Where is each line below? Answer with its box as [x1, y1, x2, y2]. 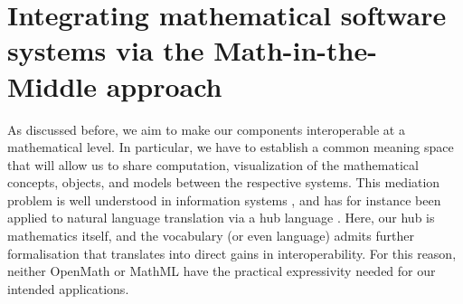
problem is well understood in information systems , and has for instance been [7, 190, 441, 209]
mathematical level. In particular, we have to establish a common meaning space [7, 138, 454, 157]
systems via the [7, 32, 204, 69]
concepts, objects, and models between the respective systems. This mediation [7, 173, 440, 192]
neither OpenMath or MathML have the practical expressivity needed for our [7, 261, 436, 280]
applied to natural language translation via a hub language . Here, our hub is [7, 208, 435, 227]
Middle [7, 67, 97, 104]
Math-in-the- [213, 32, 377, 69]
